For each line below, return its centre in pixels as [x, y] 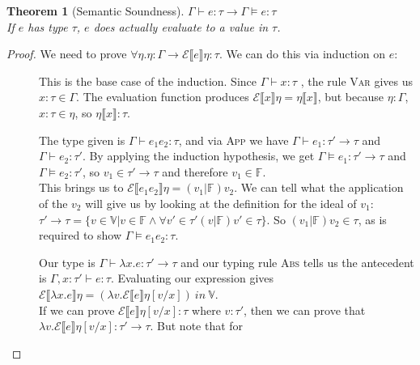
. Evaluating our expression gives [192, 278]
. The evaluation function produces [163, 97]
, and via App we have [233, 140]
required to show [81, 235]
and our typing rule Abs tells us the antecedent [297, 262]
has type [48, 26]
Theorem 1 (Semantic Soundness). [95, 11]
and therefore [195, 171]
